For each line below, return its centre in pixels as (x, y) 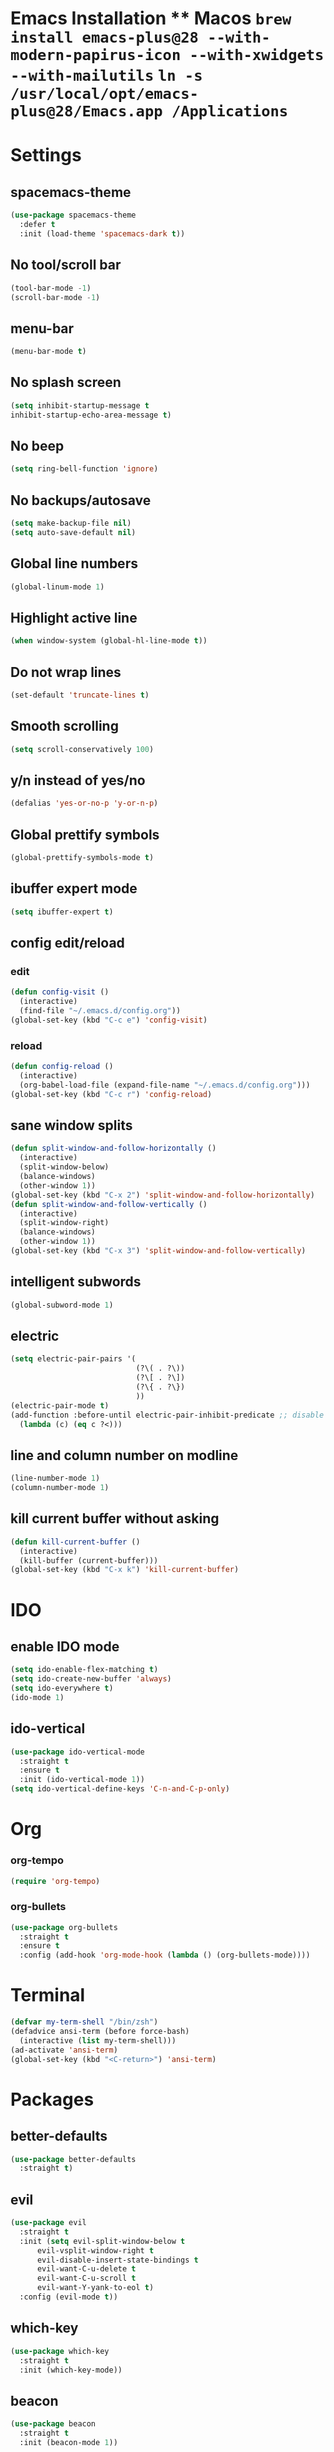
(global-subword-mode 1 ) (62, 1305)
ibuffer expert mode (74, 888)
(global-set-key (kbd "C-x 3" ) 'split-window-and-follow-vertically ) (158, 1251)
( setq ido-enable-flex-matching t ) (84, 1670)
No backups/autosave (81, 500)
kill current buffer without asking (115, 1518)
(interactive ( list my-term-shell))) (98, 2040)
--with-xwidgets (257, 55)
